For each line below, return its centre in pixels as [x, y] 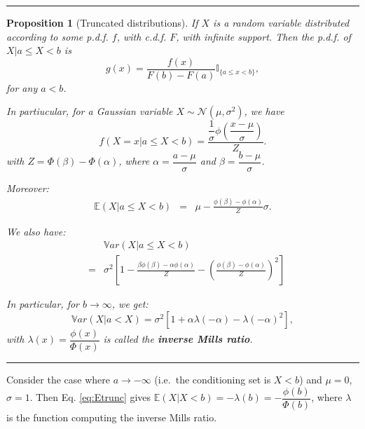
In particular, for [43, 304]
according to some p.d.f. [57, 36]
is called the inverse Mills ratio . [178, 339]
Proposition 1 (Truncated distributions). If [102, 22]
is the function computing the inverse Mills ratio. [112, 417]
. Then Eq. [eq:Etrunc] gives [90, 397]
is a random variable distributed [281, 22]
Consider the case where [58, 380]
